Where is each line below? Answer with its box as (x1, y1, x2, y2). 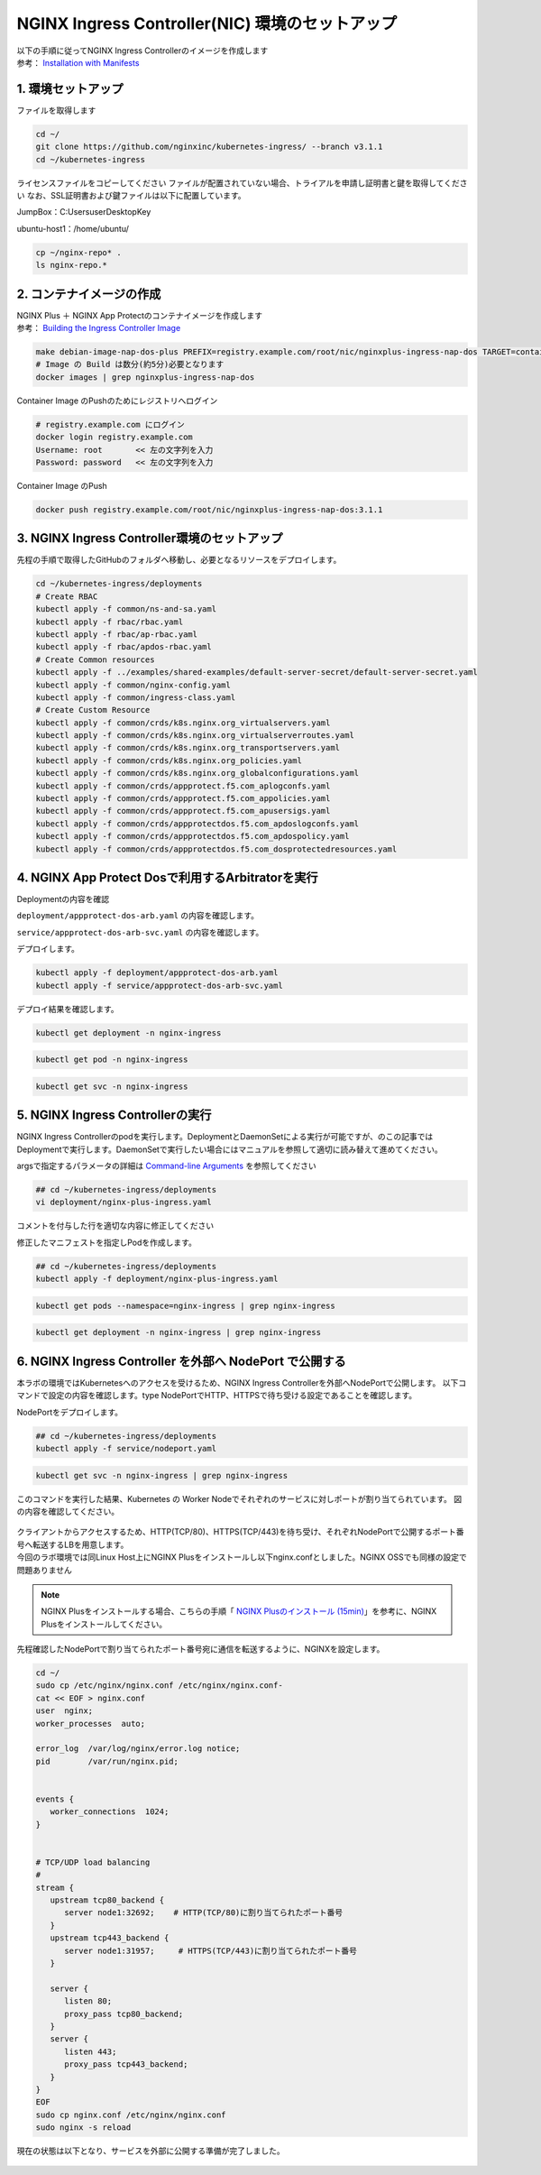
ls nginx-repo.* (35, 260, 108, 271)
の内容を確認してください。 (16, 1506, 120, 1516)
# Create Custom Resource (35, 705, 151, 715)
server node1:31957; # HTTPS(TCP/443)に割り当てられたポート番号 (64, 1945, 358, 1956)
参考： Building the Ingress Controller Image (16, 323, 181, 334)
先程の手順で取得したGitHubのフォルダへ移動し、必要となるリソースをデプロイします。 (16, 555, 342, 566)
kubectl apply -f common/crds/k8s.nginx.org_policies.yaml (35, 755, 302, 766)
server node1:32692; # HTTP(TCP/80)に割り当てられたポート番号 (64, 1908, 344, 1918)
